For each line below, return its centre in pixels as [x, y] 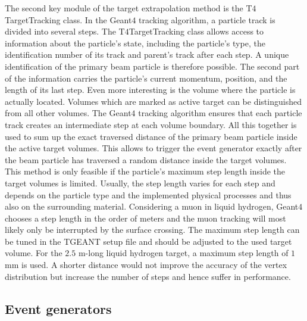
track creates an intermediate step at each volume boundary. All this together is [151, 124]
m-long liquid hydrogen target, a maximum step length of [183, 253]
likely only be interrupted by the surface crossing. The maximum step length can [152, 230]
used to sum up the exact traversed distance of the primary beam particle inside [151, 136]
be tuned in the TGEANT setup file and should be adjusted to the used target [148, 241]
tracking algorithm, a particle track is [207, 19]
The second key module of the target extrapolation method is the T [129, 8]
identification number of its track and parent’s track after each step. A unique [147, 54]
